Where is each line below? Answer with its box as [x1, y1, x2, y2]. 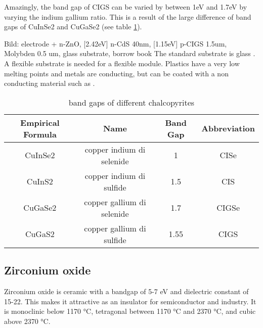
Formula [23, 128, 57, 140]
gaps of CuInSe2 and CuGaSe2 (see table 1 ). [4, 21, 142, 32]
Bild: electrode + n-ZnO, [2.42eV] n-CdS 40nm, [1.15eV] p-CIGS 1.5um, [4, 38, 227, 49]
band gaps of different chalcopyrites [68, 96, 195, 108]
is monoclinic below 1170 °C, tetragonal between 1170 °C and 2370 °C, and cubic [4, 306, 256, 316]
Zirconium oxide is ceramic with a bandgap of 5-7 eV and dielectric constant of [4, 286, 249, 296]
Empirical [20, 116, 60, 128]
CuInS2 [26, 175, 53, 188]
